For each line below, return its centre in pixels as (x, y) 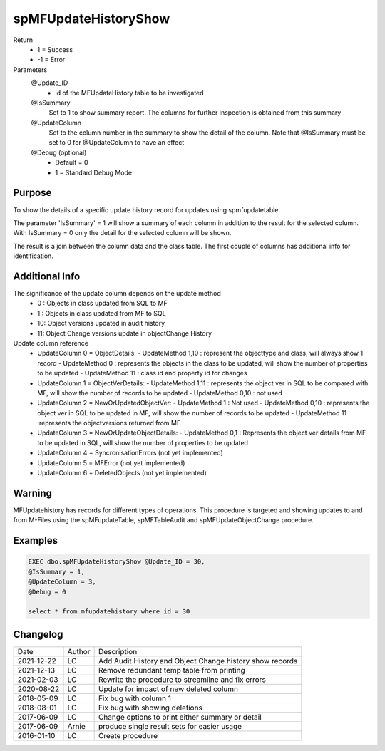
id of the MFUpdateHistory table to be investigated (129, 93)
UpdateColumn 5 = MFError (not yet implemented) (111, 462)
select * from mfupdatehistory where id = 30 (109, 612)
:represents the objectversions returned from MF (109, 423)
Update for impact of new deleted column (168, 689)
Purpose (32, 193)
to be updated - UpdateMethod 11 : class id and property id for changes (142, 373)
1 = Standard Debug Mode (93, 172)
